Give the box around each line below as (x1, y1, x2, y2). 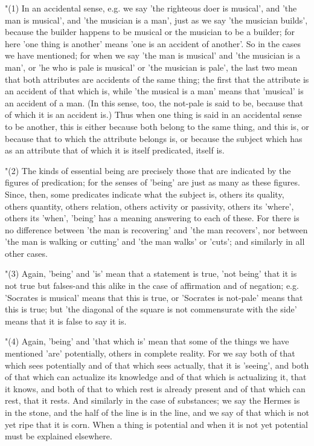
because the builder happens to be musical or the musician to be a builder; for (5, 25, 295, 38)
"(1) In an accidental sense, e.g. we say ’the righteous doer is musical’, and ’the (5, 2, 297, 14)
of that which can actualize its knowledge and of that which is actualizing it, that (5, 370, 307, 383)
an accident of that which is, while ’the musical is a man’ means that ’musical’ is (5, 85, 304, 97)
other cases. (5, 247, 48, 259)
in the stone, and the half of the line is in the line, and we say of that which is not (5, 406, 309, 418)
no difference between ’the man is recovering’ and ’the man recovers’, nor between (5, 223, 308, 236)
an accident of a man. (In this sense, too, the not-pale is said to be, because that (5, 96, 304, 109)
